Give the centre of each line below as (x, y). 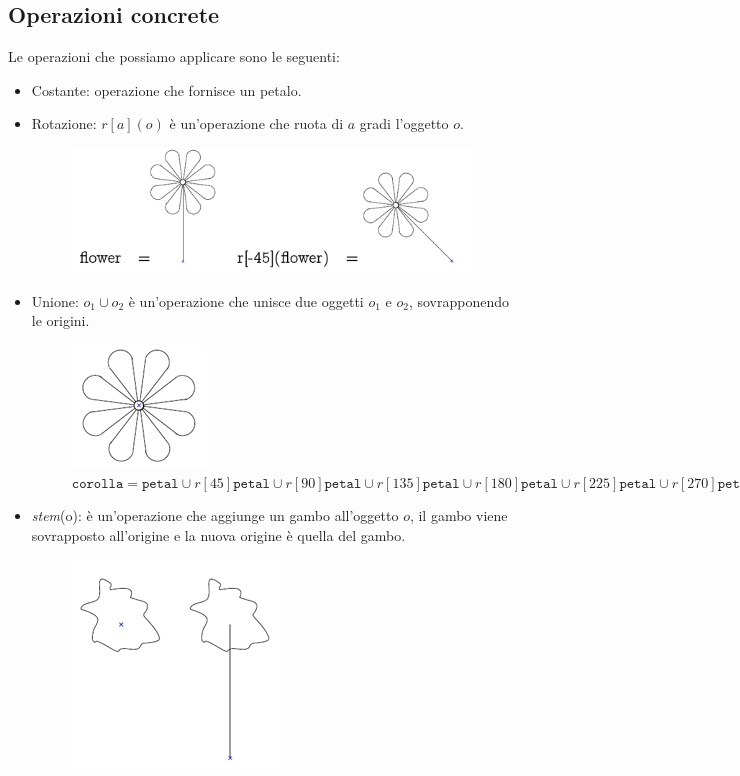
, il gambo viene (458, 515)
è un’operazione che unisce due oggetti (246, 300)
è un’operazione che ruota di (256, 123)
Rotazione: (64, 123)
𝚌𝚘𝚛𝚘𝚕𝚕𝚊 (97, 483)
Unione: (55, 300)
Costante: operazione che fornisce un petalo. (166, 89)
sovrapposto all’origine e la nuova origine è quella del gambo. (218, 534)
